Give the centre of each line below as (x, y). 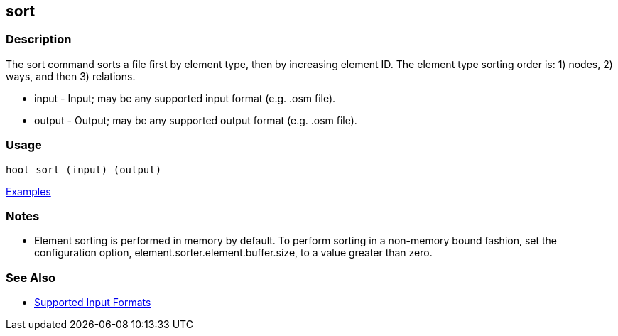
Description (39, 39)
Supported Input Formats (93, 303)
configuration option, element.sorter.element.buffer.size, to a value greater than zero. (233, 253)
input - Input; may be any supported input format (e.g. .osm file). (185, 98)
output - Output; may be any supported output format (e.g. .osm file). (196, 120)
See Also (31, 277)
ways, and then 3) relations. (71, 76)
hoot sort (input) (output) (84, 169)
